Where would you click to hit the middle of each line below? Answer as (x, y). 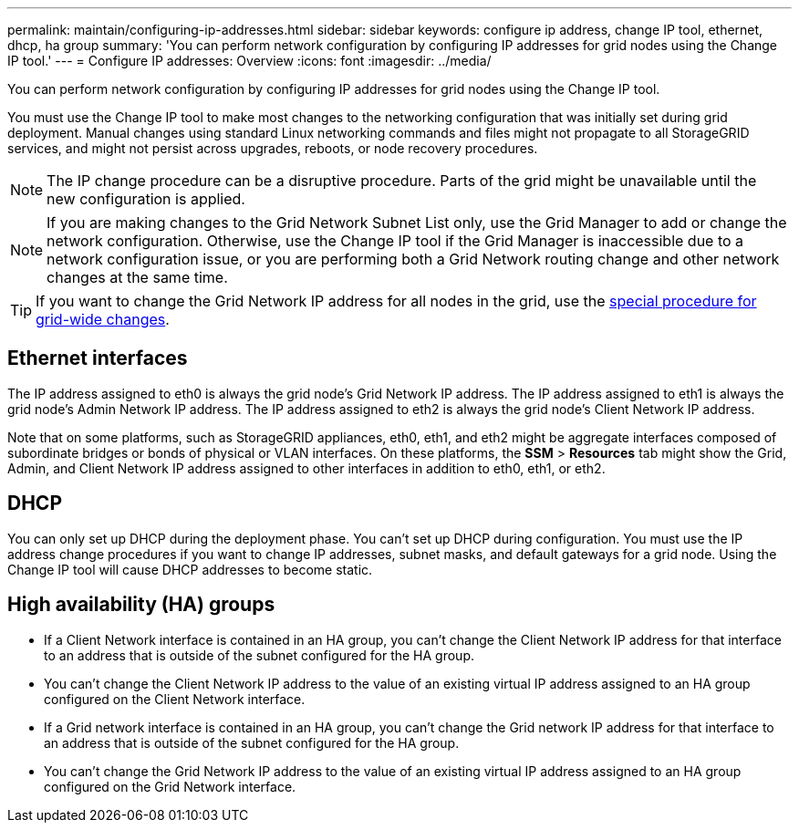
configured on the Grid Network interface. (170, 786)
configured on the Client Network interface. (175, 699)
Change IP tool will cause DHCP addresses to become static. (190, 569)
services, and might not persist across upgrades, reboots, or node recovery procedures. (273, 148)
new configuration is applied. (146, 199)
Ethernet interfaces (98, 358)
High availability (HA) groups (141, 605)
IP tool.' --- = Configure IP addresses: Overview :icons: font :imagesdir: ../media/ (249, 61)
